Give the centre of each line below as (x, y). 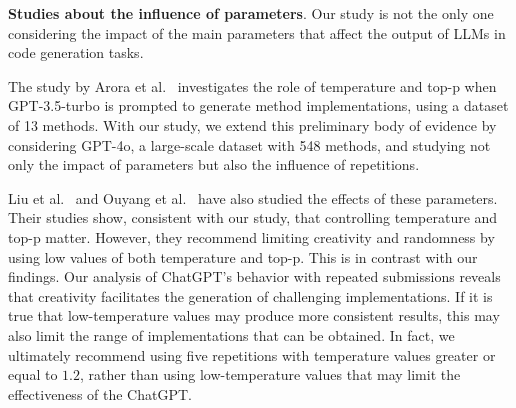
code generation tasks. (76, 52)
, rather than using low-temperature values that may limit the (270, 374)
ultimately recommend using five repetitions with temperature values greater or (252, 354)
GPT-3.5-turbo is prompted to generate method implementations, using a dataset (258, 105)
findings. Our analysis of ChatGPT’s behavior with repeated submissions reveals (254, 276)
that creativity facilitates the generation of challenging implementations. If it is (250, 295)
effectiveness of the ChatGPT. (100, 393)
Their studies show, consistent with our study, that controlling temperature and (253, 217)
